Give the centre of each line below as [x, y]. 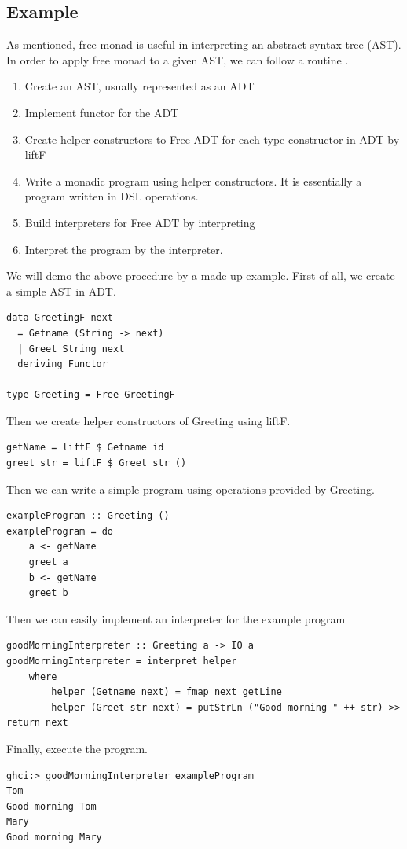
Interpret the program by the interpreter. [124, 249]
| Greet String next [71, 349]
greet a [48, 562]
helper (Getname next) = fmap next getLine [167, 692]
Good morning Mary [54, 837]
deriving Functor [62, 364]
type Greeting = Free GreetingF [91, 395]
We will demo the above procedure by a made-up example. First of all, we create [201, 276]
